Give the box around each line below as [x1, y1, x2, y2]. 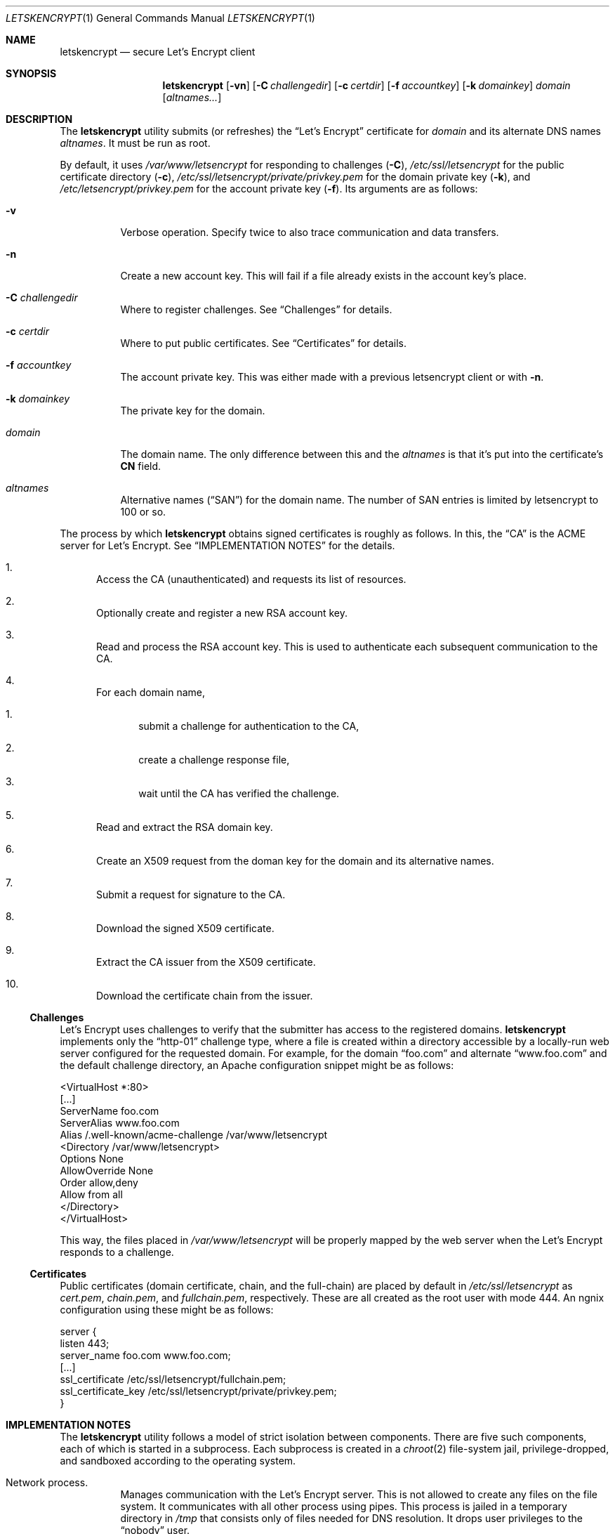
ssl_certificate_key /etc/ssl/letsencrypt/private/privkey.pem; [60, 1385, 337, 1397]
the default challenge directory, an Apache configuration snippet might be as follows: [60, 1059, 454, 1071]
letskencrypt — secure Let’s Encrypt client [60, 46, 256, 58]
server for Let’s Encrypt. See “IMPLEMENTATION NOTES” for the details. [60, 539, 395, 551]
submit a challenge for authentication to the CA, [138, 720, 359, 732]
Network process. [6, 1476, 88, 1488]
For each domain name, [96, 686, 205, 698]
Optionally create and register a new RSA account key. [96, 607, 348, 619]
